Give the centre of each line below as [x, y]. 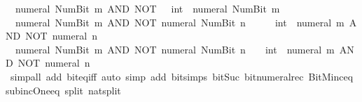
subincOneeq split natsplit [63, 90]
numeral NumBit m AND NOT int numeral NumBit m [147, 8]
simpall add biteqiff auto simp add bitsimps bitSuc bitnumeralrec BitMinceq [182, 76]
